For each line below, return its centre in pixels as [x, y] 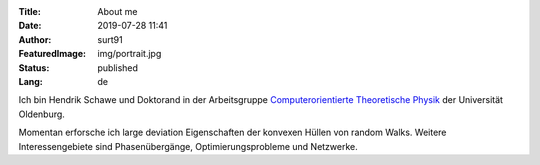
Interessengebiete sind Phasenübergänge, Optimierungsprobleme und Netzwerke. [188, 146]
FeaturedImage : [52, 54]
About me [117, 11]
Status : [34, 67]
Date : [30, 26]
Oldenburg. [41, 114]
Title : [30, 11]
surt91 [110, 39]
